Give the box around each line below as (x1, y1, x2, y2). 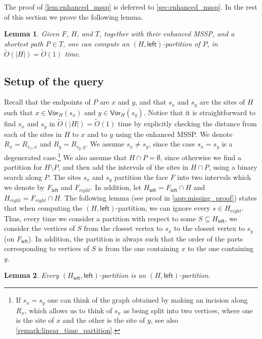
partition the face (114, 171, 168, 182)
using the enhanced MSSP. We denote (115, 128, 233, 139)
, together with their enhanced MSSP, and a (99, 28, 235, 39)
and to (87, 128, 107, 139)
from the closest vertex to (84, 223, 163, 233)
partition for (4, 162, 42, 172)
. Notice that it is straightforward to (144, 107, 256, 117)
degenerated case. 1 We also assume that (4, 150, 127, 162)
